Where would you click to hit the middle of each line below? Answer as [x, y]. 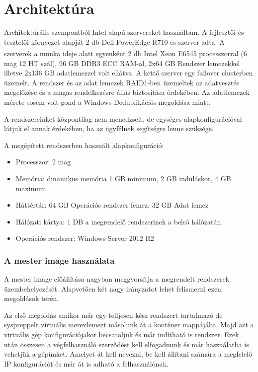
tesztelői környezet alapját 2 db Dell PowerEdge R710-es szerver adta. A [114, 41]
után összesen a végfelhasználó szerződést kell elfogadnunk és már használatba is [127, 344]
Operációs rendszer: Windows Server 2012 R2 [85, 238]
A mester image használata [59, 260]
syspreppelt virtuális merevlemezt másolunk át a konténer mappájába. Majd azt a [129, 325]
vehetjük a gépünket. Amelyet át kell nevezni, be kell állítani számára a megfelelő [128, 354]
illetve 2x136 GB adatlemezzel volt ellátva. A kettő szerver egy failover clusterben [129, 73]
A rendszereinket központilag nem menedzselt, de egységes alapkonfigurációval [123, 118]
